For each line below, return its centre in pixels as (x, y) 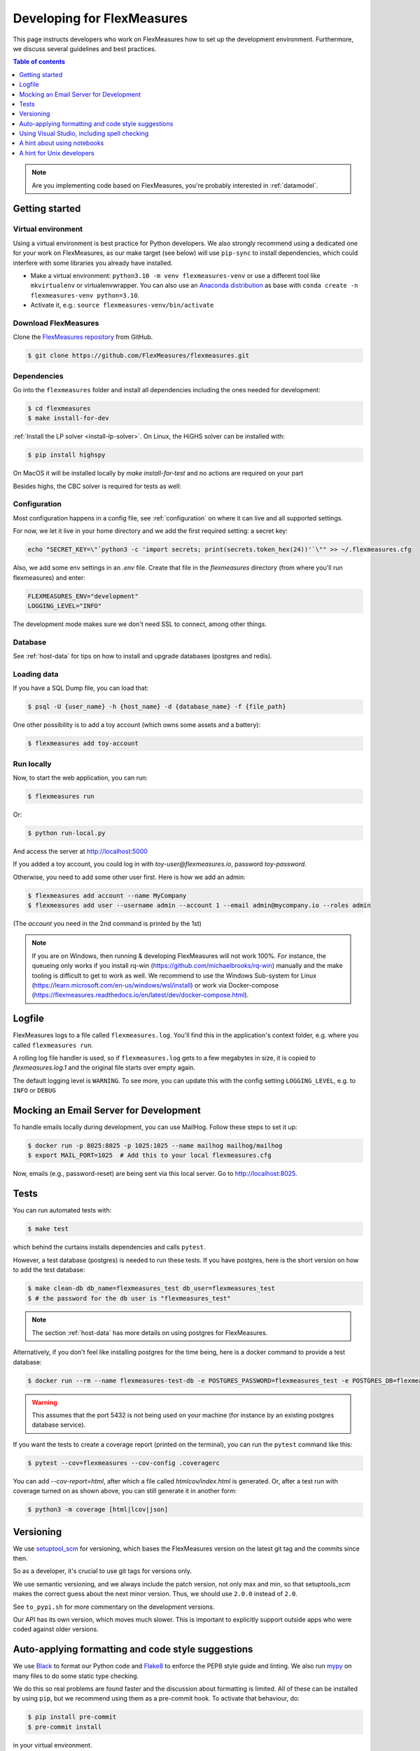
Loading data (36, 674)
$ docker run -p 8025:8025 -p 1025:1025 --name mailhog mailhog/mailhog (155, 1146)
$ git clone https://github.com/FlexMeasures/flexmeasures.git (139, 356)
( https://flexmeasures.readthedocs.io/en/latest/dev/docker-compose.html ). (140, 995)
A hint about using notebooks (62, 143)
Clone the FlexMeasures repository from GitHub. (83, 337)
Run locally (32, 763)
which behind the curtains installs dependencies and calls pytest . (109, 1247)
